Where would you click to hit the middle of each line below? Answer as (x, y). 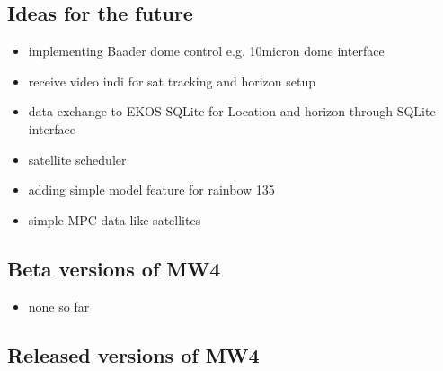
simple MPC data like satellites (115, 219)
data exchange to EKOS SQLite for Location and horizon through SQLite (232, 111)
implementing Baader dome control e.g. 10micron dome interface (206, 51)
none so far (59, 306)
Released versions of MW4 (133, 354)
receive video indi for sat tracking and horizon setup (172, 81)
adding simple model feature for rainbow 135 (151, 190)
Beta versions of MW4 (114, 268)
